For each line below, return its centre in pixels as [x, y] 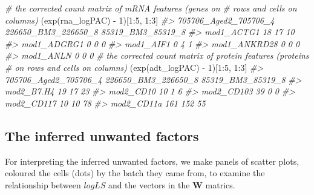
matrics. [220, 184]
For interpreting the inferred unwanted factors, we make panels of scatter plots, [152, 161]
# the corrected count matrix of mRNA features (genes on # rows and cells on [151, 8]
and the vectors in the [149, 184]
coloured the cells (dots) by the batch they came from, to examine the [135, 173]
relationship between [43, 184]
